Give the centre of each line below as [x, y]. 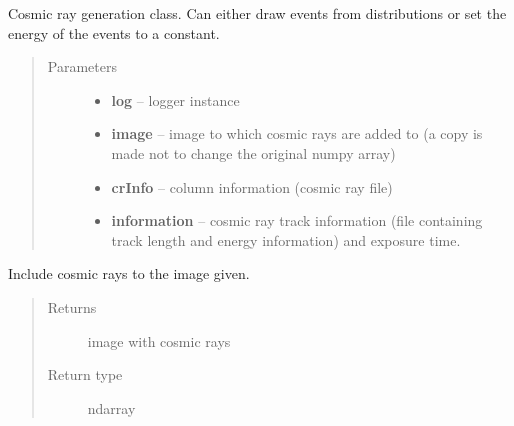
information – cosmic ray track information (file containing [297, 220]
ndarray [111, 407]
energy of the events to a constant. [114, 32]
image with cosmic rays [159, 340]
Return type [85, 374]
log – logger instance [175, 99]
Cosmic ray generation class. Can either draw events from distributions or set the [257, 13]
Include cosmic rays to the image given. [129, 273]
